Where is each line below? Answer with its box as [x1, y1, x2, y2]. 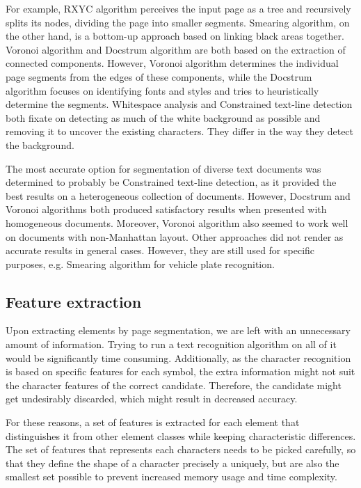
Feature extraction [6, 290, 142, 312]
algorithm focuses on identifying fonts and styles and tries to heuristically [6, 83, 319, 97]
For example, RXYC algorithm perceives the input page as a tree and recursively [6, 1, 351, 15]
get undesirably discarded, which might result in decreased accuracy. [6, 391, 298, 406]
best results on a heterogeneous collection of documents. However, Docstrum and [6, 188, 351, 203]
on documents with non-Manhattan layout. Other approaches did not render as [6, 229, 344, 244]
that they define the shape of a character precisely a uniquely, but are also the [6, 455, 339, 470]
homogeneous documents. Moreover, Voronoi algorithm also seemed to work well [6, 215, 348, 230]
